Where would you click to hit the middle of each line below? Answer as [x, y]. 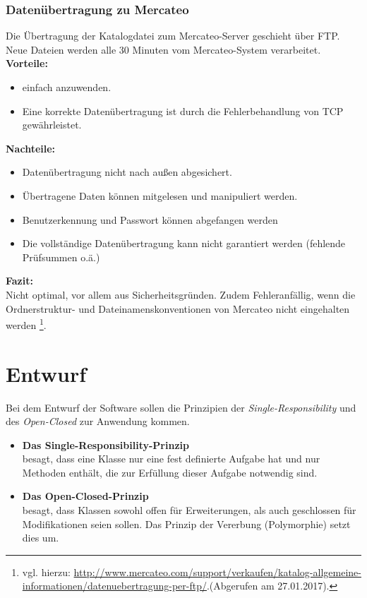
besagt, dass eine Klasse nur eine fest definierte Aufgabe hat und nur [171, 459]
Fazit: [19, 281]
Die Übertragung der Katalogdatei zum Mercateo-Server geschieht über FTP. [173, 36]
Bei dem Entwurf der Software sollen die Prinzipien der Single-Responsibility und [181, 407]
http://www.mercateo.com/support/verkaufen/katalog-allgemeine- [217, 572]
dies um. [41, 538]
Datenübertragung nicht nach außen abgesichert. [127, 172]
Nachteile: [31, 148]
